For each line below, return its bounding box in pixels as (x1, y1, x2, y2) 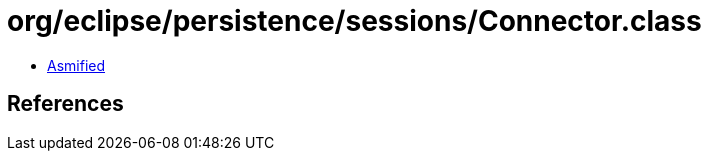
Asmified (47, 56, 106, 74)
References (7, 91, 124, 117)
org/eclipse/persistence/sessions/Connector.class (7, 4, 702, 38)
